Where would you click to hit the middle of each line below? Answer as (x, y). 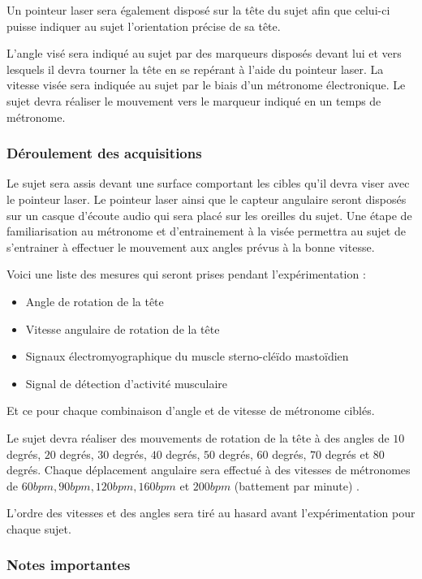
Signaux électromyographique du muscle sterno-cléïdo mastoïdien (187, 356)
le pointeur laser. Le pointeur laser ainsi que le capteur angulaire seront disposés (207, 199)
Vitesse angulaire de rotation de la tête (123, 328)
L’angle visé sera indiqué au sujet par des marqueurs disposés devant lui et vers (204, 53)
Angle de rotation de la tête (95, 301)
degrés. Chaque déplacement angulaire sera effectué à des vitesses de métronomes (209, 470)
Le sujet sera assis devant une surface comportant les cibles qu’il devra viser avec (208, 183)
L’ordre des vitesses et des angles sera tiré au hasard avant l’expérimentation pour (211, 513)
